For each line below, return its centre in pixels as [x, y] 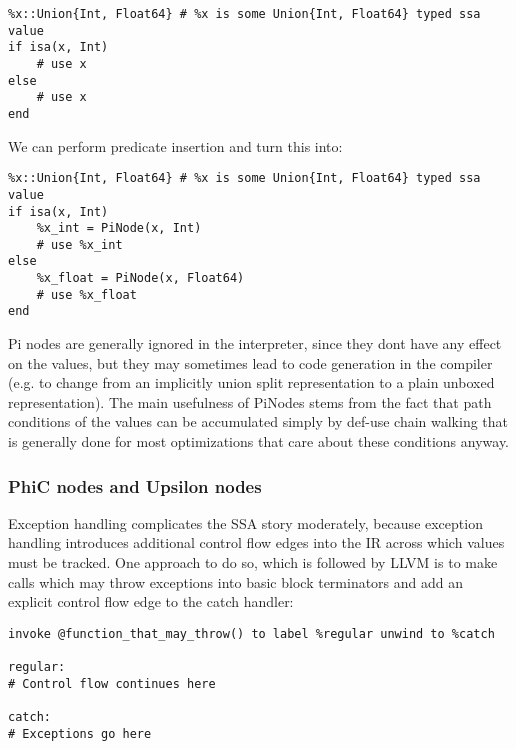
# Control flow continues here [112, 683]
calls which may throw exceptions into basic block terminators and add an [236, 581]
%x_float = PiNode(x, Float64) [140, 278]
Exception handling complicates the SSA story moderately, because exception [245, 522]
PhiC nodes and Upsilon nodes [135, 485]
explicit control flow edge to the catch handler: [151, 601]
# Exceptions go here [80, 733]
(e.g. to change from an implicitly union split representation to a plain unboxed [251, 382]
